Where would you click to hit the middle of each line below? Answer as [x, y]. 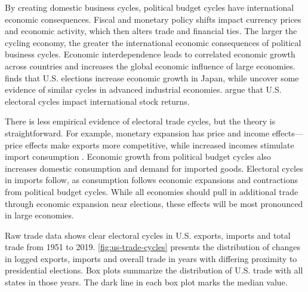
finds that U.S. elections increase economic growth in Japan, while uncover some [152, 77]
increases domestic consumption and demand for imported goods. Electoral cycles [154, 168]
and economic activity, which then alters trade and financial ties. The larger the [151, 31]
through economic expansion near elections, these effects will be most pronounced [154, 203]
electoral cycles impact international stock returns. [97, 101]
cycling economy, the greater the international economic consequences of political [153, 42]
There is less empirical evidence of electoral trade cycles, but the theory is [140, 121]
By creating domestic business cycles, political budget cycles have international [150, 7]
